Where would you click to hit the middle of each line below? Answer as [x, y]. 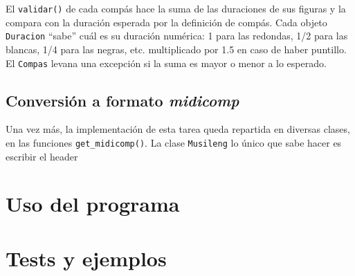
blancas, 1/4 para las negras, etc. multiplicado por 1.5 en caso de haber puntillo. [176, 49]
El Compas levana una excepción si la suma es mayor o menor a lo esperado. [166, 63]
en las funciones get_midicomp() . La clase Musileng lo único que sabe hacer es [174, 142]
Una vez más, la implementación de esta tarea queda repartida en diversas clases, [178, 129]
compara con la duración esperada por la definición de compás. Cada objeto [166, 22]
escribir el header [42, 156]
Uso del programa [93, 204]
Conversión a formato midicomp [122, 100]
